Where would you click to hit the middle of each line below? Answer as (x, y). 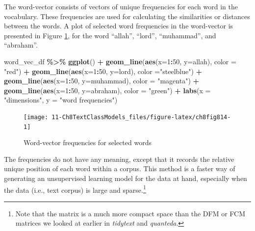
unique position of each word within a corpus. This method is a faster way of (120, 168)
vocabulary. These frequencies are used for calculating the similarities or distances (127, 16)
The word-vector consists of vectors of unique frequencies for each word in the (121, 6)
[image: (36, 117)
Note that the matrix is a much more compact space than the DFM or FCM (130, 213)
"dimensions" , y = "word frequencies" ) (61, 100)
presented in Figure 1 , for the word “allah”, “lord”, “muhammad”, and (110, 35)
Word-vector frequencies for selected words (88, 142)
